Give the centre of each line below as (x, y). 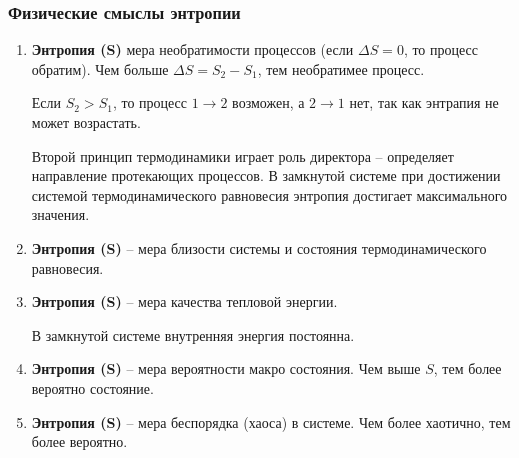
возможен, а (268, 102)
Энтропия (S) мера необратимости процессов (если (192, 49)
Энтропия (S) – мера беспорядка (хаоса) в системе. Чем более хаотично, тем (271, 421)
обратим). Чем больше (100, 68)
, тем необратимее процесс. (341, 68)
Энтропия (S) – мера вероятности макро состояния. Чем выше (226, 368)
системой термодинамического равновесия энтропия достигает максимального (269, 194)
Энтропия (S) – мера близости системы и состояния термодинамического (259, 247)
